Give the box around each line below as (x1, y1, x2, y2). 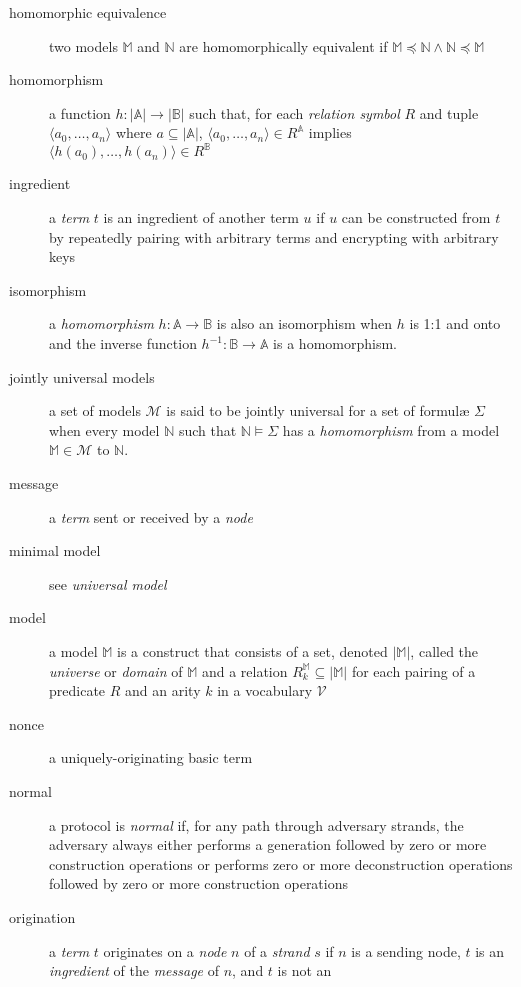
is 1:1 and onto (409, 313, 501, 334)
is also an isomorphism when (216, 313, 393, 334)
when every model (49, 419, 160, 440)
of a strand (244, 940, 310, 961)
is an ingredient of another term (103, 207, 299, 228)
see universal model (49, 573, 167, 594)
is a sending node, (351, 940, 461, 961)
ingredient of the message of (49, 960, 219, 981)
